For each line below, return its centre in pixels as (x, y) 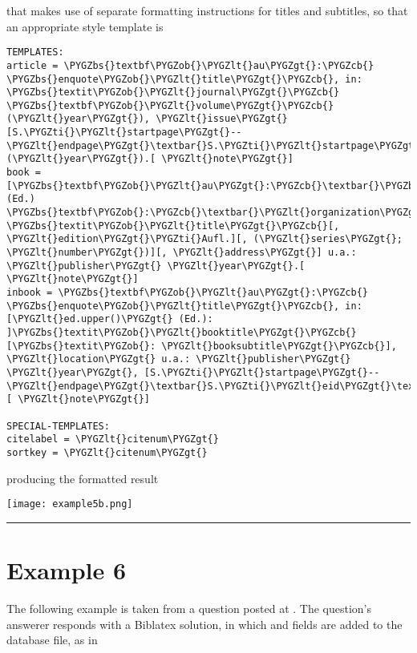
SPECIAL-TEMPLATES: (58, 426)
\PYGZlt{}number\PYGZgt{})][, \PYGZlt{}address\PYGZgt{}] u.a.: (182, 253)
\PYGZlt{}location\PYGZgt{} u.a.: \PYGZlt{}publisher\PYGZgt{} (179, 359)
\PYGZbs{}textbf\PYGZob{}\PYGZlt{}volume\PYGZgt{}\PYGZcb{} (170, 105)
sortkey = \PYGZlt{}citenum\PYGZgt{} (107, 452)
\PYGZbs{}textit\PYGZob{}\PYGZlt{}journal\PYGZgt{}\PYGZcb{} (173, 93)
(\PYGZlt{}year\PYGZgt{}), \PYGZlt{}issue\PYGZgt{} (147, 119)
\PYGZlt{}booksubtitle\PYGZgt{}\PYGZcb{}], (279, 346)
